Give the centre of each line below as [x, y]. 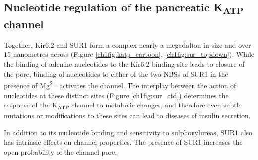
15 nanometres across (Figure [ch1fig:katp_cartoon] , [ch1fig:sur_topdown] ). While [129, 54]
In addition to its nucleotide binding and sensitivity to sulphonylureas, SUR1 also [128, 132]
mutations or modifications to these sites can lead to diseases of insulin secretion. [127, 116]
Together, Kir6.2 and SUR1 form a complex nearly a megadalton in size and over [128, 44]
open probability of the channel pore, [61, 152]
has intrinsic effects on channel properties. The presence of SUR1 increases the [123, 142]
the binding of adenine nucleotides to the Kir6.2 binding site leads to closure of [124, 64]
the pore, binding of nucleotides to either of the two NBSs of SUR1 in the [116, 74]
